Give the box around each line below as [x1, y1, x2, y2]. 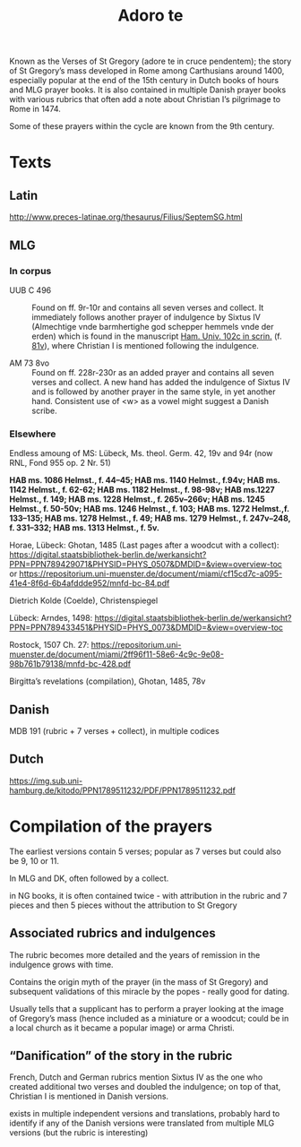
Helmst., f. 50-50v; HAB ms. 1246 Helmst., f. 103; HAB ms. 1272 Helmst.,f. [9, 504, 289, 514]
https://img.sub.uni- [9, 775, 83, 786]
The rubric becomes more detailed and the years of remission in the [9, 949, 261, 960]
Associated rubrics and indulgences [9, 926, 217, 941]
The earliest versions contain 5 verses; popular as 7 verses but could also [9, 846, 282, 857]
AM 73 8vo [9, 358, 50, 368]
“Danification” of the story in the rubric [9, 1048, 233, 1063]
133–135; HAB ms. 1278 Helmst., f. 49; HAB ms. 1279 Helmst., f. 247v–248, [9, 513, 291, 524]
